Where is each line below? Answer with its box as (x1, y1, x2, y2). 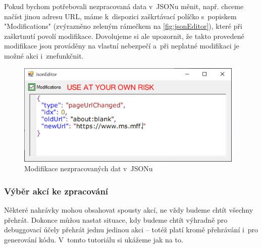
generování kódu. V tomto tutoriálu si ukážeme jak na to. (4, 234, 183, 244)
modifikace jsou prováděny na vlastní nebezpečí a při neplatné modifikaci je (4, 40, 239, 51)
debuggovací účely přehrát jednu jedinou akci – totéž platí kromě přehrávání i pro (4, 224, 258, 235)
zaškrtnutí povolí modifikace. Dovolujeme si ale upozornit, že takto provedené (4, 30, 244, 41)
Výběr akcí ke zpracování (4, 184, 109, 197)
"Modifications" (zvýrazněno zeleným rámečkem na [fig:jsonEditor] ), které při (4, 21, 242, 31)
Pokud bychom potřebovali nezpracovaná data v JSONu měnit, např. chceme (4, 1, 244, 11)
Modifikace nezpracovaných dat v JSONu (24, 163, 153, 174)
